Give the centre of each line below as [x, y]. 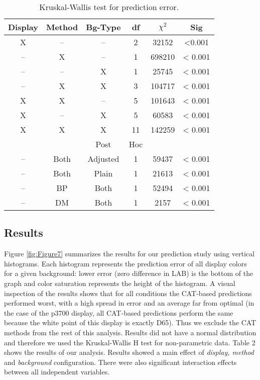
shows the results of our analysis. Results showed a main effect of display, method [129, 352]
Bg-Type [103, 27]
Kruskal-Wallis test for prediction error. [109, 7]
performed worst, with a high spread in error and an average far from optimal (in [129, 303]
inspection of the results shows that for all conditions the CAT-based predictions [128, 293]
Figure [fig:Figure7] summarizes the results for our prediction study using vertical [129, 254]
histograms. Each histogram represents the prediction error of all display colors [125, 263]
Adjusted [103, 159]
